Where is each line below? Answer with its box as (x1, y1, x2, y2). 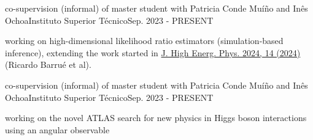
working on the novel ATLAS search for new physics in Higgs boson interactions (5, 111, 307, 124)
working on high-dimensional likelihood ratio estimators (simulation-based (5, 34, 284, 47)
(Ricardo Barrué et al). (5, 58, 91, 71)
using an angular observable (5, 123, 110, 136)
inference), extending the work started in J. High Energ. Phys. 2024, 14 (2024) (5, 46, 301, 59)
